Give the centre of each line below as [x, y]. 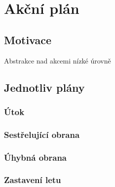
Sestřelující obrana [42, 134]
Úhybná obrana [36, 157]
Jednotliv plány [44, 87]
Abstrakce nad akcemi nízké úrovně [57, 60]
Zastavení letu [33, 180]
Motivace [28, 39]
